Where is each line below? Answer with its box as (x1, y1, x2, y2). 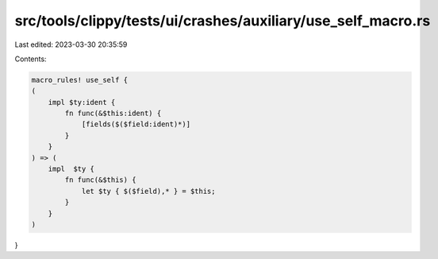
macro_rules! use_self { (31, 75, 129, 84)
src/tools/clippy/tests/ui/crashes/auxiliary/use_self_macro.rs (14, 12, 431, 29)
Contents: (14, 54, 47, 64)
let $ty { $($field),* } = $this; (81, 187, 216, 195)
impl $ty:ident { (48, 98, 116, 106)
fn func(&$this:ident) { (64, 109, 162, 118)
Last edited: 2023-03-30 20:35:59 (14, 40, 128, 49)
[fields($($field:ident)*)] (81, 120, 190, 129)
